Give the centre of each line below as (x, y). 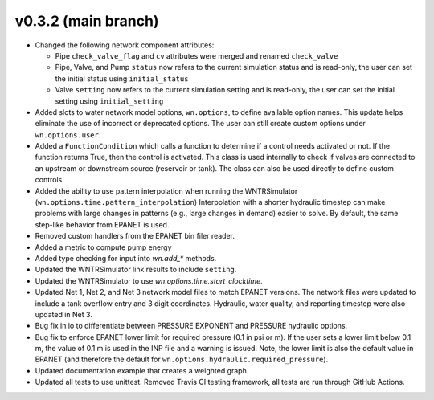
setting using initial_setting (109, 101)
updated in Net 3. (63, 314)
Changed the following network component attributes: (125, 45)
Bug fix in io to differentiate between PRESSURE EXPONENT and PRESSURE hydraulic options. (191, 326)
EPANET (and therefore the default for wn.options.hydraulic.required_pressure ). (182, 359)
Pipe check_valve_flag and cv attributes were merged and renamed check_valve (197, 55)
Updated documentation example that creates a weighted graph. (142, 370)
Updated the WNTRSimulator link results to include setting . (136, 270)
